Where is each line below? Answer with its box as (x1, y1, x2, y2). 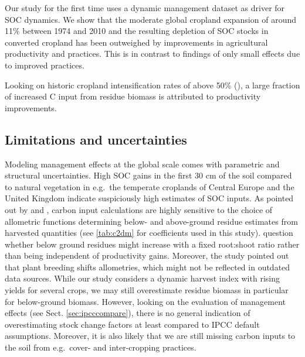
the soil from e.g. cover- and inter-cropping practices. (5, 341, 196, 353)
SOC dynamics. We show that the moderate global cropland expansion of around (5, 13, 296, 25)
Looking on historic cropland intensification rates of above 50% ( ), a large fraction (5, 78, 300, 91)
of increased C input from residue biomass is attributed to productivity (5, 90, 261, 102)
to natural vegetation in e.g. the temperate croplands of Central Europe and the (5, 180, 294, 193)
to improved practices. (5, 59, 84, 71)
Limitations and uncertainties (5, 130, 187, 148)
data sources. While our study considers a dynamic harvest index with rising (5, 272, 280, 284)
